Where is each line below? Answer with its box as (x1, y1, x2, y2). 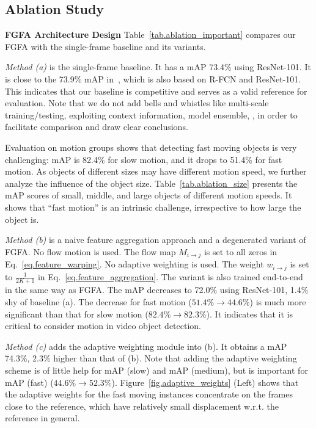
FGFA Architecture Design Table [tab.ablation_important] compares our (5, 28, 296, 41)
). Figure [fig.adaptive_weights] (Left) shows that (111, 375, 299, 388)
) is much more (249, 296, 306, 308)
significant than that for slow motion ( (5, 307, 149, 320)
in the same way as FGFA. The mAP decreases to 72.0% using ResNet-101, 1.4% (5, 283, 309, 296)
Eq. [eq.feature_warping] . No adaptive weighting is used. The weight (5, 258, 264, 270)
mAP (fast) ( (5, 375, 54, 388)
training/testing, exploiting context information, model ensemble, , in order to (5, 108, 298, 121)
